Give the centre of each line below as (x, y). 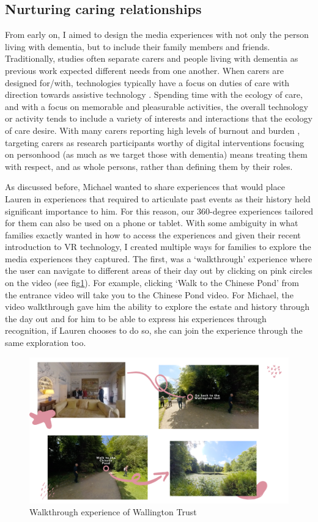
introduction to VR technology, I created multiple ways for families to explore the (158, 247)
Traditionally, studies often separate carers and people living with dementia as (152, 58)
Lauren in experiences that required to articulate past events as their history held (158, 198)
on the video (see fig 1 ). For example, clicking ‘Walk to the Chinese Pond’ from (152, 283)
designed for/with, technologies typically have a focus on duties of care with (147, 82)
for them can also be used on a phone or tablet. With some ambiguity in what (152, 223)
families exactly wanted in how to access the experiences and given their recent (153, 234)
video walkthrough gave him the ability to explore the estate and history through (157, 307)
